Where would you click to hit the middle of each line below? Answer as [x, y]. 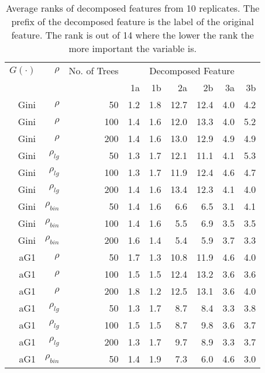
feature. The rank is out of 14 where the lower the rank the [132, 35]
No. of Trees [94, 70]
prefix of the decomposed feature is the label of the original [132, 21]
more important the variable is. [132, 48]
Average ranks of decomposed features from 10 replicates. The [132, 8]
